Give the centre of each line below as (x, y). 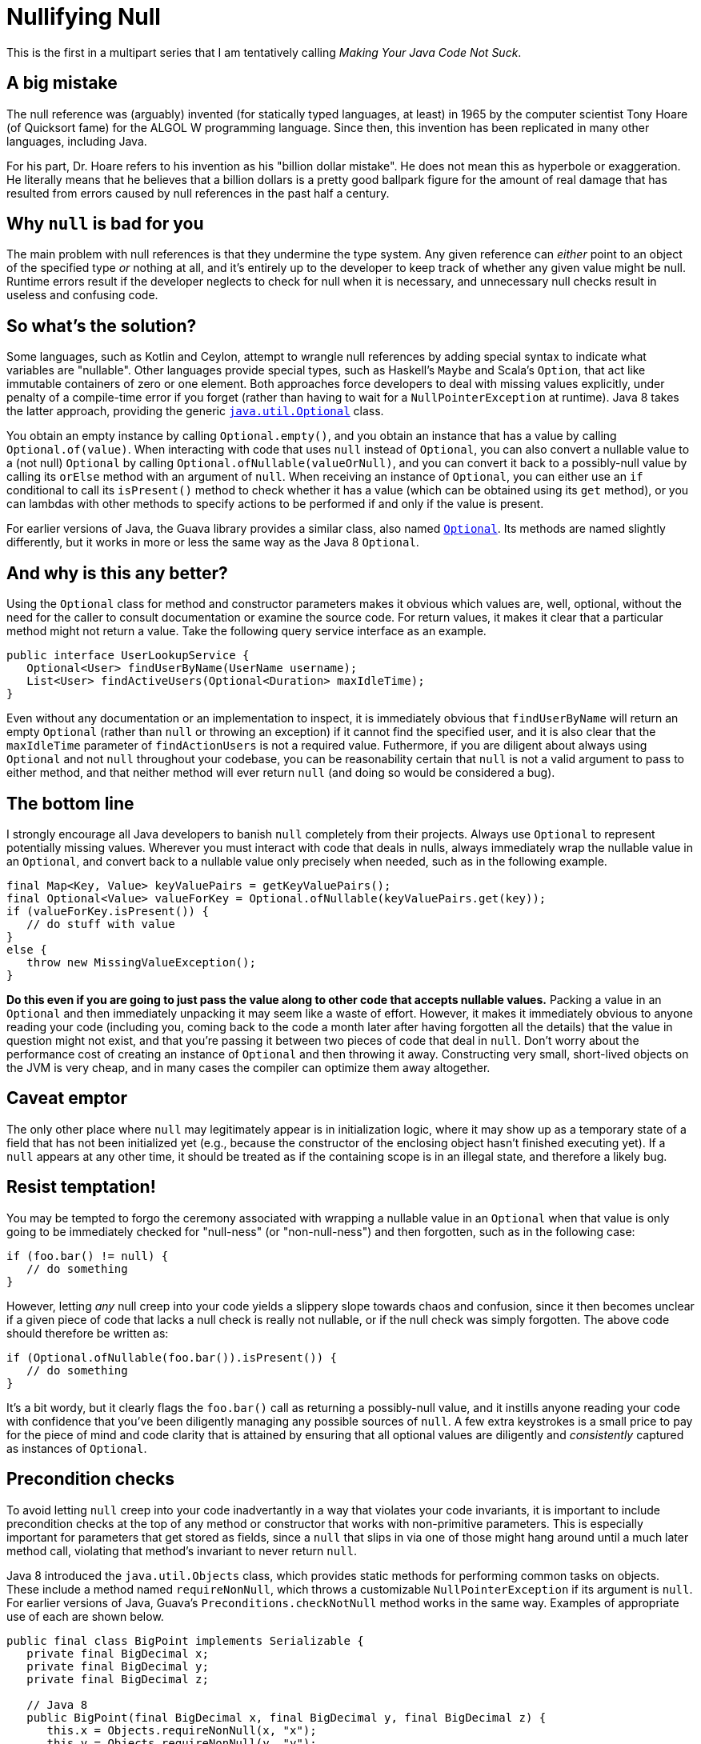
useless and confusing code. (82, 295)
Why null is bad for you (105, 224)
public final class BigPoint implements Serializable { (185, 1640)
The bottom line (70, 803)
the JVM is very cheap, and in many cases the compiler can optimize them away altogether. (248, 1067)
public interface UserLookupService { (128, 656)
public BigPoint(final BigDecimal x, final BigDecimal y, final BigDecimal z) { (286, 1717)
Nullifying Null (84, 17)
